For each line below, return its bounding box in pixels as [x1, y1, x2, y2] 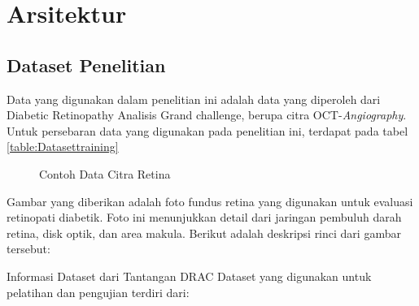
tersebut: [7, 240, 50, 257]
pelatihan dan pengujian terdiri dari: [7, 283, 190, 300]
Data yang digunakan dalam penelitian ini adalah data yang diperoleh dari [7, 90, 381, 107]
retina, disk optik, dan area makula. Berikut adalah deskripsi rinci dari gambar [7, 224, 401, 241]
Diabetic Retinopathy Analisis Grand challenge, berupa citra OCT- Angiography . [7, 106, 407, 123]
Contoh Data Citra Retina [39, 165, 171, 182]
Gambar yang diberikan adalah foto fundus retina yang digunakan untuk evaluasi [7, 192, 413, 209]
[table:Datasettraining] [7, 138, 119, 155]
